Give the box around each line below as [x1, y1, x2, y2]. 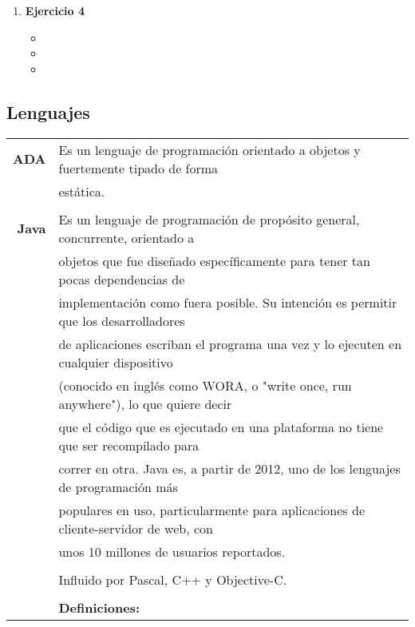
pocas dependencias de [58, 269, 185, 288]
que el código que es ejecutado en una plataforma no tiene [58, 417, 384, 436]
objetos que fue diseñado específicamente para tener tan [58, 251, 370, 270]
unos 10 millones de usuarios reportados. [58, 542, 286, 561]
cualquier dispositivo [58, 352, 173, 371]
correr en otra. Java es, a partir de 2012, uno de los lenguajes [58, 458, 401, 478]
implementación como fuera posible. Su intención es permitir [58, 292, 397, 312]
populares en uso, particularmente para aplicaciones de [58, 500, 365, 519]
